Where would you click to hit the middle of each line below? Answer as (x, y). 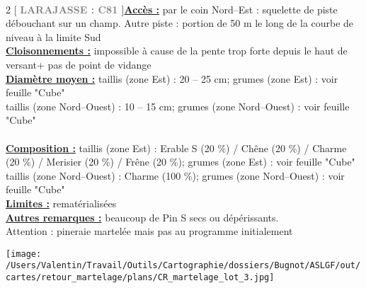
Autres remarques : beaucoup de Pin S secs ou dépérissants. (142, 217)
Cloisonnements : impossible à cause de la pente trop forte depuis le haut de (177, 51)
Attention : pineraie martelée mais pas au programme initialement (149, 231)
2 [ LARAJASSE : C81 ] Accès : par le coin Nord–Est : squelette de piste (172, 9)
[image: (24, 254)
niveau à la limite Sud (53, 36)
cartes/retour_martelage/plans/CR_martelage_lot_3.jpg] (140, 277)
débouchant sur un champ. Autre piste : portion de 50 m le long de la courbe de (180, 23)
